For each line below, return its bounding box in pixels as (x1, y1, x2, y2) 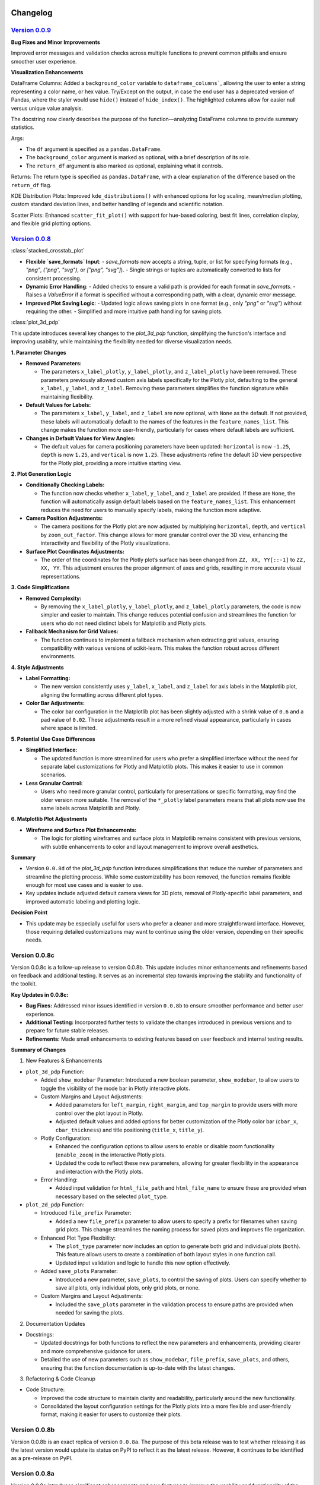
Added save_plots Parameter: (40, 1268, 118, 1275)
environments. (40, 653, 76, 660)
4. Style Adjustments (11, 663, 65, 671)
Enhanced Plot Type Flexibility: (40, 1234, 116, 1241)
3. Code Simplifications (11, 584, 70, 591)
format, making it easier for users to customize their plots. (40, 1411, 182, 1418)
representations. (40, 573, 81, 580)
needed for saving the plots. (55, 1309, 124, 1316)
